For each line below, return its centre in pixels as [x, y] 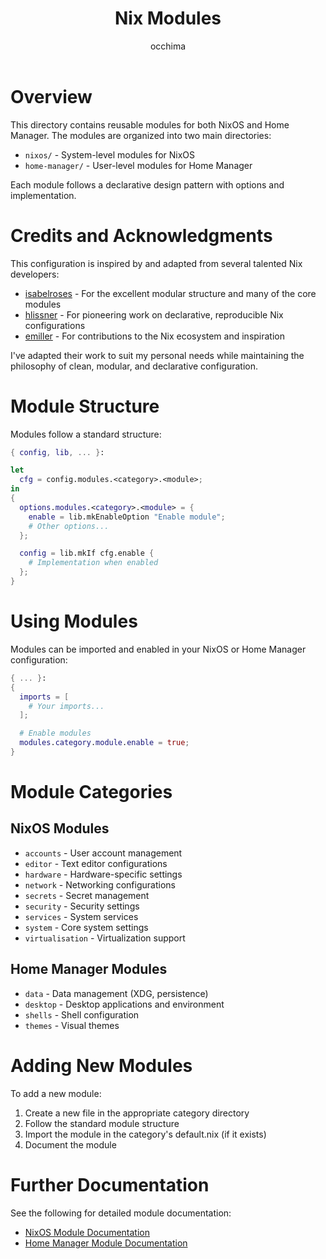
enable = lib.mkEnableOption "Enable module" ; [127, 517]
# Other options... [69, 526]
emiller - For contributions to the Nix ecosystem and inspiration [154, 336]
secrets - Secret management [87, 895]
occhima [168, 46]
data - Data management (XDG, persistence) [116, 993]
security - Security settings [82, 906]
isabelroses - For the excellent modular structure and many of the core [170, 293]
